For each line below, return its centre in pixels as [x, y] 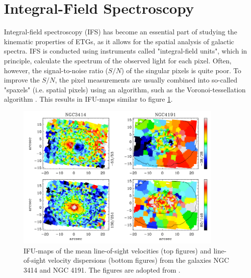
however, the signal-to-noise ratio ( [56, 70]
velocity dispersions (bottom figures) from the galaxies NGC [138, 260]
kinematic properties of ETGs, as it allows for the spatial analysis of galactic [119, 41]
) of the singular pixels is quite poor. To [181, 70]
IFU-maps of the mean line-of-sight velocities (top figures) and [117, 250]
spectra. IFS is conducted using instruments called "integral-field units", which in [125, 51]
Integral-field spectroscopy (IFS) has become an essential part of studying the [121, 32]
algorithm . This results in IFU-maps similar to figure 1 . [88, 99]
